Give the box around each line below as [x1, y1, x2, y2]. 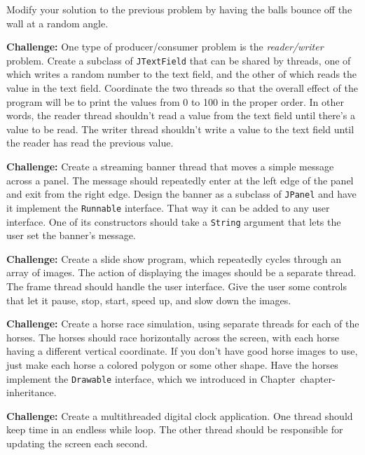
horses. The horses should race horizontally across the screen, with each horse [6, 330, 339, 344]
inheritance [6, 385, 54, 400]
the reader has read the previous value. [6, 135, 174, 150]
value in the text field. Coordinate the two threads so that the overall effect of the [6, 81, 358, 95]
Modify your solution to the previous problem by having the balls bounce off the [6, 2, 352, 16]
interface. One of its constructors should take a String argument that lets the [6, 214, 341, 229]
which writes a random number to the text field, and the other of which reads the [6, 67, 357, 81]
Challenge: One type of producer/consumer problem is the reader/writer [6, 39, 324, 54]
